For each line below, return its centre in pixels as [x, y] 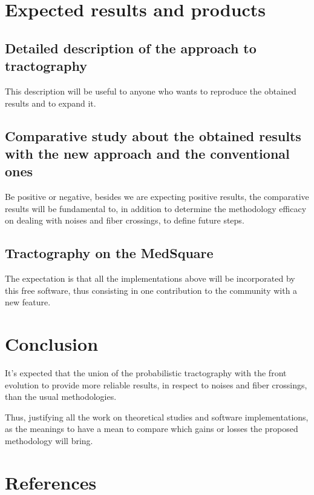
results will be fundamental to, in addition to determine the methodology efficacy [156, 208]
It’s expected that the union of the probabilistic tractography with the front [146, 373]
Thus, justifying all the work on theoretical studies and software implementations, [157, 417]
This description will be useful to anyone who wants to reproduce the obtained [151, 91]
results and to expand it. [51, 103]
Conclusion [52, 344]
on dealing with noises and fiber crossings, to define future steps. [125, 220]
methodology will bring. [49, 440]
